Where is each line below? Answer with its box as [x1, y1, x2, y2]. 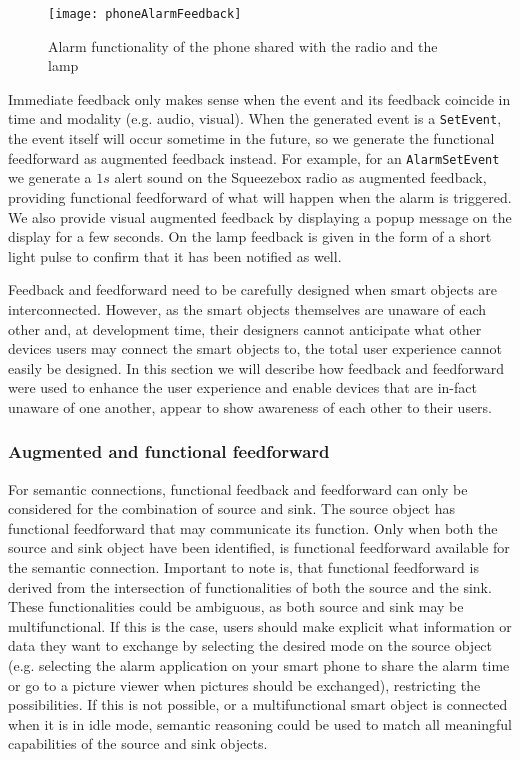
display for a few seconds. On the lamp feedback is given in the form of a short [8, 226, 492, 247]
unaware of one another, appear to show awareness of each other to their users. [8, 396, 493, 417]
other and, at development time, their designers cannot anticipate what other [8, 318, 482, 339]
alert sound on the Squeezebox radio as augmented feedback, [114, 167, 487, 188]
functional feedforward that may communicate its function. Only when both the [8, 517, 498, 538]
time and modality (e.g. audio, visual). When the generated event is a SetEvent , [8, 108, 502, 129]
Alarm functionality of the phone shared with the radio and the [48, 35, 438, 56]
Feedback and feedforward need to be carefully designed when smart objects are [8, 279, 498, 300]
